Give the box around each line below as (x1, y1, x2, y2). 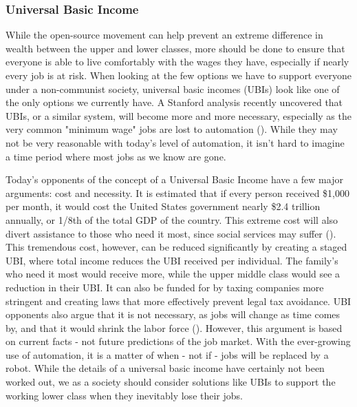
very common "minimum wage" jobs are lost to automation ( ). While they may (6, 122, 338, 136)
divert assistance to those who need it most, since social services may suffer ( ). (6, 226, 336, 240)
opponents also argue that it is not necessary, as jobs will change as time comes (6, 307, 340, 322)
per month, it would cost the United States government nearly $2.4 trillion (6, 199, 321, 213)
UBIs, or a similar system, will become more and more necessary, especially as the (6, 108, 351, 123)
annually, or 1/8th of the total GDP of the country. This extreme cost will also (6, 212, 338, 227)
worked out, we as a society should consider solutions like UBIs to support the (6, 375, 336, 389)
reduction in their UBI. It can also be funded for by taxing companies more (6, 280, 324, 294)
